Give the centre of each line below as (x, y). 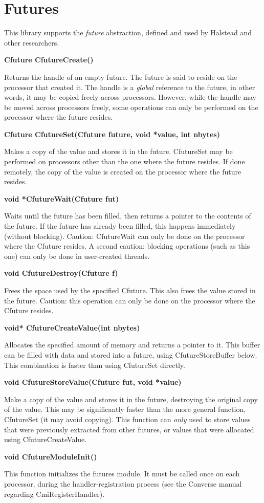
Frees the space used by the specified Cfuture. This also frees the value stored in (130, 290)
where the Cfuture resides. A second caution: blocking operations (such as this (127, 246)
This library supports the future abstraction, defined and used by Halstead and (128, 32)
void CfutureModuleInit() (51, 456)
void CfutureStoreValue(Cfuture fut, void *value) (93, 382)
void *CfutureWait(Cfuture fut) (62, 198)
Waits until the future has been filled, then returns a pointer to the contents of (128, 216)
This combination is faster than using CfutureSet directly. (95, 365)
